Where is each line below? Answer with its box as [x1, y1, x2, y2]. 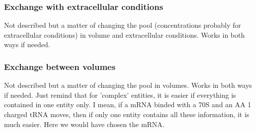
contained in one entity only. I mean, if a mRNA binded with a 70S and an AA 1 [4, 99, 252, 110]
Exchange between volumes [4, 60, 116, 72]
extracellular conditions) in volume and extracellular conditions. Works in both [4, 29, 245, 40]
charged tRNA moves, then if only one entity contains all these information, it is [4, 109, 250, 119]
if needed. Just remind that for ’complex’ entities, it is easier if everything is [4, 89, 236, 100]
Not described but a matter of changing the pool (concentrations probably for [4, 20, 241, 30]
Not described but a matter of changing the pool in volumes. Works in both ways [4, 80, 252, 90]
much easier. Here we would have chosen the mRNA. [4, 119, 165, 129]
